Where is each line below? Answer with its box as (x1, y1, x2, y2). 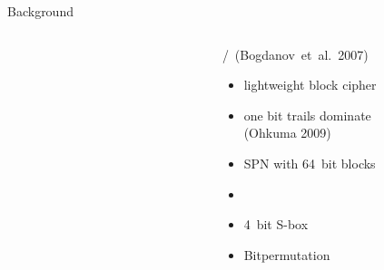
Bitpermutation (243, 245, 330, 264)
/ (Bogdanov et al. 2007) (222, 44, 369, 63)
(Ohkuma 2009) (243, 123, 331, 142)
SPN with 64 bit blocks (243, 153, 376, 172)
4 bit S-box (243, 215, 309, 234)
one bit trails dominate (243, 105, 371, 124)
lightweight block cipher (243, 75, 377, 94)
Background (7, 2, 74, 20)
